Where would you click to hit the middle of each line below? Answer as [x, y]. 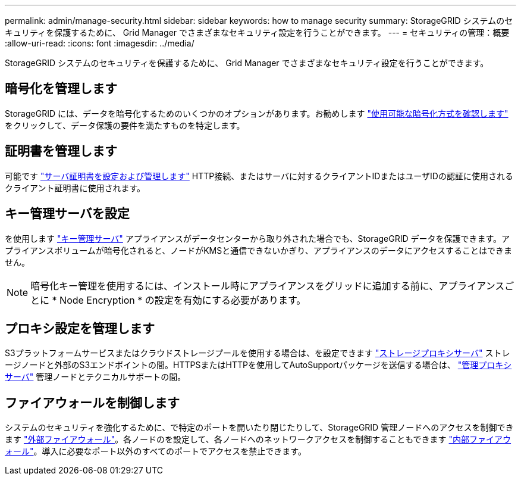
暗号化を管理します [61, 89]
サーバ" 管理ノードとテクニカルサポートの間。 [95, 377]
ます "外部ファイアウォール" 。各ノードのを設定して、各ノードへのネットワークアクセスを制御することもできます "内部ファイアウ [258, 440]
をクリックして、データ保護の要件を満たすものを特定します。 [125, 125]
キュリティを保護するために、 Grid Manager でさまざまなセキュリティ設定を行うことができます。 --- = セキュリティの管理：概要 [257, 32]
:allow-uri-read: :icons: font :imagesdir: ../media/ [100, 43]
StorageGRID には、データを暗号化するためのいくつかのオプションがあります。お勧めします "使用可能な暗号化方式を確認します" [257, 113]
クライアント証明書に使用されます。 [75, 188]
